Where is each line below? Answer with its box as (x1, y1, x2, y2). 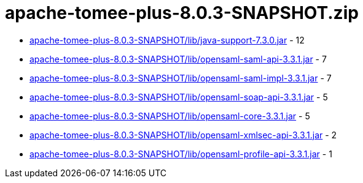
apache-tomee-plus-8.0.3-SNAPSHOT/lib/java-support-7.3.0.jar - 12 (29, 34, 305, 45)
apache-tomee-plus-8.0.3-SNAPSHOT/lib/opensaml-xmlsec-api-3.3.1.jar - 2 (29, 129, 337, 140)
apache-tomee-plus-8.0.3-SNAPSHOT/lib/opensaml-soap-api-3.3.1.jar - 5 (29, 91, 328, 102)
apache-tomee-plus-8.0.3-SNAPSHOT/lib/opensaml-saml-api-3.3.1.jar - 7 (29, 53, 327, 64)
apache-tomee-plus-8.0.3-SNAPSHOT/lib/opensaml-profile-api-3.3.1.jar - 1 (29, 148, 332, 159)
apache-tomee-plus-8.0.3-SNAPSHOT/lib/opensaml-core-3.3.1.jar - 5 (29, 110, 310, 121)
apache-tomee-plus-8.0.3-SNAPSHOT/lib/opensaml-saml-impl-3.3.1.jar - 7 (29, 72, 332, 83)
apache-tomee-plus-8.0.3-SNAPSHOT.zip (5, 2, 359, 23)
